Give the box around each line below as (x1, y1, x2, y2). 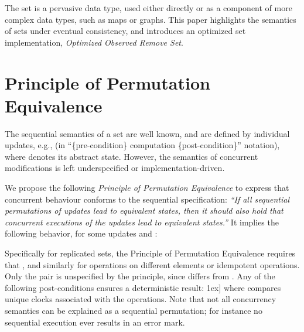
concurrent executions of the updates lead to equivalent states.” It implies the (5, 215, 279, 228)
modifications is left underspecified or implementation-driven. (5, 162, 225, 174)
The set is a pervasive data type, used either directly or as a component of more (5, 2, 292, 13)
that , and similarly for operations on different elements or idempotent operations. (5, 258, 300, 271)
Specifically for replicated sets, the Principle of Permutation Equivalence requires (5, 247, 296, 259)
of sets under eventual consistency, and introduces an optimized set (5, 25, 246, 37)
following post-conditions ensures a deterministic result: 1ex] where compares (5, 281, 281, 293)
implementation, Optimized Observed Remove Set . (5, 36, 183, 48)
